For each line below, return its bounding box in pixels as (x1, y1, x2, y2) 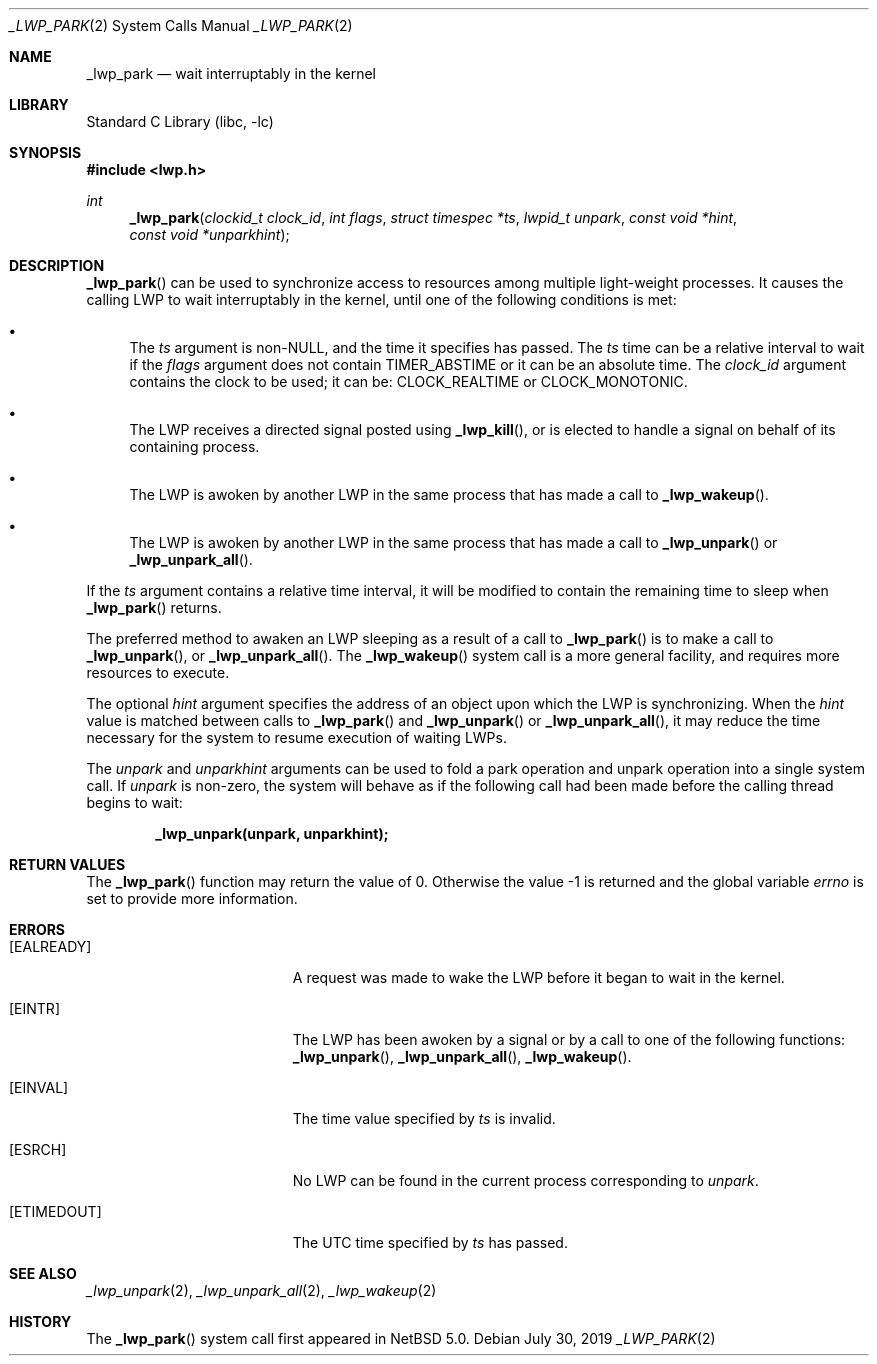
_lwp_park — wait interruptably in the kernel (86, 65, 376, 82)
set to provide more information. (86, 890, 298, 907)
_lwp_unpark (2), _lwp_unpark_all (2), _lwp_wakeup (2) (86, 1282, 437, 1299)
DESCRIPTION (9, 257, 105, 274)
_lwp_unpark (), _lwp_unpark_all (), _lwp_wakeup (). (292, 1048, 632, 1065)
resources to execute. (86, 664, 230, 681)
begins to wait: (86, 794, 183, 811)
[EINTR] (9, 1000, 60, 1017)
